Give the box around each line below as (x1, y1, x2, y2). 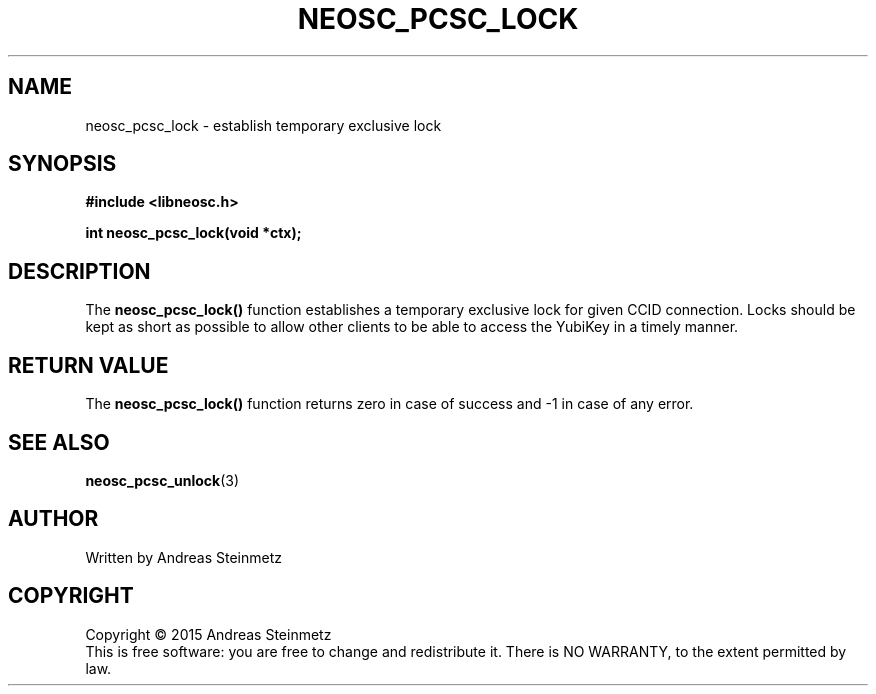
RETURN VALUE (8, 352, 169, 378)
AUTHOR (8, 506, 99, 532)
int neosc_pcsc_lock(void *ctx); (85, 224, 302, 242)
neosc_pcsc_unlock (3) (85, 471, 240, 489)
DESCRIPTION (8, 258, 151, 284)
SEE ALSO (8, 429, 110, 455)
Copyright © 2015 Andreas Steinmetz (85, 625, 332, 643)
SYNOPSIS (8, 151, 117, 177)
